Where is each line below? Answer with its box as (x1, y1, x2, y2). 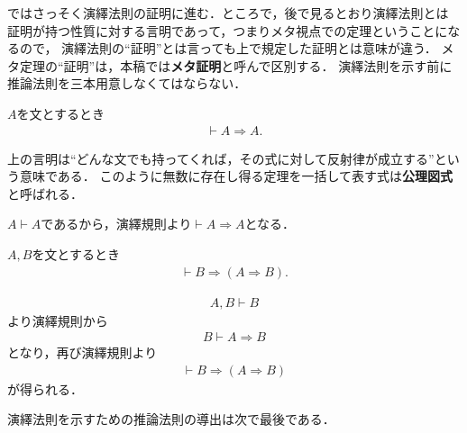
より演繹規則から (7, 311, 108, 329)
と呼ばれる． (7, 184, 83, 203)
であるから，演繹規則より (41, 214, 192, 233)
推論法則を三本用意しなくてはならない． (7, 74, 247, 93)
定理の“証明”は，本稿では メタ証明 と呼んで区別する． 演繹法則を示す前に (19, 56, 453, 75)
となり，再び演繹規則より (7, 343, 158, 362)
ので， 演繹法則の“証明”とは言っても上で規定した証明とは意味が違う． (19, 39, 437, 58)
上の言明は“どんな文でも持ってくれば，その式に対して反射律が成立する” (7, 149, 435, 167)
